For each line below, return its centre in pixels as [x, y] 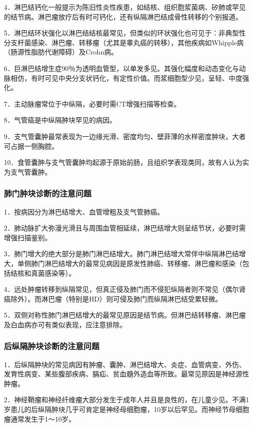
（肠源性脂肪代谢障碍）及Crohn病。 [61, 52]
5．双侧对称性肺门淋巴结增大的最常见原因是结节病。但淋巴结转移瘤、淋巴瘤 [125, 315]
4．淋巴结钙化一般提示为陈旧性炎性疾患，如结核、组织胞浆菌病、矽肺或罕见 [125, 7]
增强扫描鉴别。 [28, 237]
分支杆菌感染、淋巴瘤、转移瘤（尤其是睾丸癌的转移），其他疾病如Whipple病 [124, 42]
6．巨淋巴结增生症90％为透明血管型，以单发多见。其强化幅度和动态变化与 [121, 68]
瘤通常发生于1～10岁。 [40, 418]
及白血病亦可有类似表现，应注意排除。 [65, 324]
